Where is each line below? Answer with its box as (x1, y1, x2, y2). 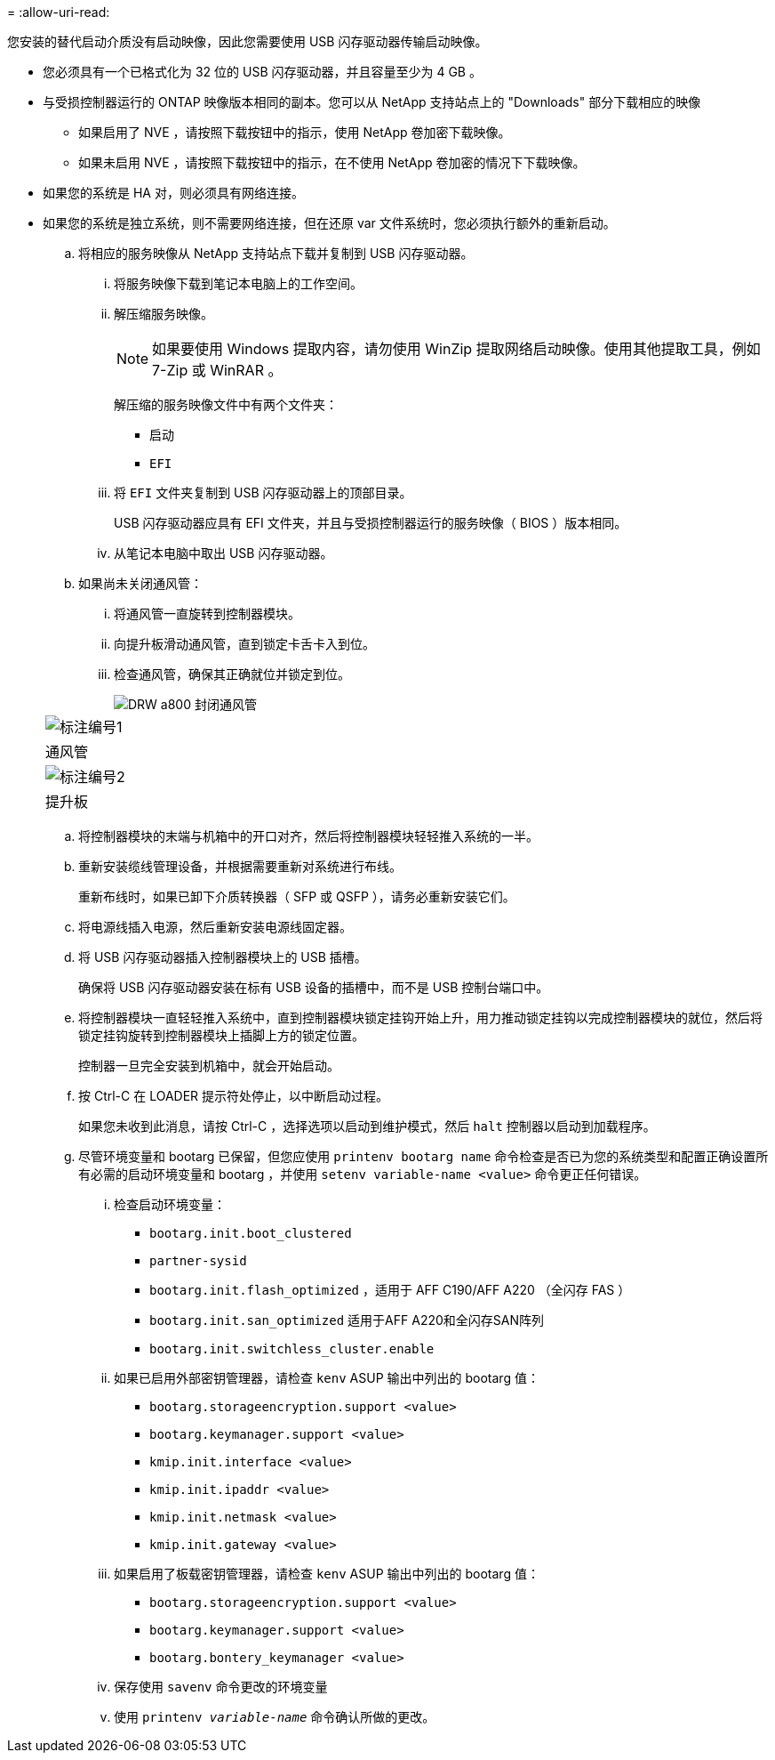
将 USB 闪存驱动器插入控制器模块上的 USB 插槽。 (78, 949, 367, 965)
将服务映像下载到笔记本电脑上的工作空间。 (114, 276, 363, 291)
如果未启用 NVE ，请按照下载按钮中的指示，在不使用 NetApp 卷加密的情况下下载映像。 (78, 155, 586, 170)
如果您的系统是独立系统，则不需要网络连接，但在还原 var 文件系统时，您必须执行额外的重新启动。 (43, 215, 616, 230)
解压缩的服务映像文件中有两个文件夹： (114, 397, 338, 412)
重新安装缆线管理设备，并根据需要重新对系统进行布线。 (78, 859, 402, 874)
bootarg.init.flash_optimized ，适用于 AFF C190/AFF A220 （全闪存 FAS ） (149, 1282, 631, 1297)
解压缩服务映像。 (114, 306, 213, 321)
